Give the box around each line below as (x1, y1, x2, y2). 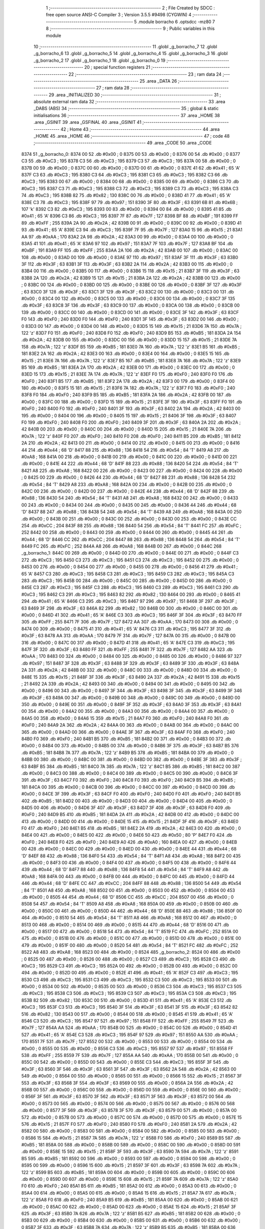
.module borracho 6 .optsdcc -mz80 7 (137, 19, 215, 25)
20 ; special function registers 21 (84, 64, 151, 70)
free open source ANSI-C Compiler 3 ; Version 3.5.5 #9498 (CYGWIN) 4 (46, 12, 191, 18)
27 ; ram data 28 (96, 85, 130, 91)
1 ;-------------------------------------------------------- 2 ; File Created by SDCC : (46, 5, 215, 11)
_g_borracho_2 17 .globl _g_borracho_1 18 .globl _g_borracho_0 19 (33, 57, 165, 63)
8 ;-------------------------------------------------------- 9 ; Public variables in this (46, 26, 215, 31)
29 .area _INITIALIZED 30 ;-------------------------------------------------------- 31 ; (49, 91, 221, 98)
